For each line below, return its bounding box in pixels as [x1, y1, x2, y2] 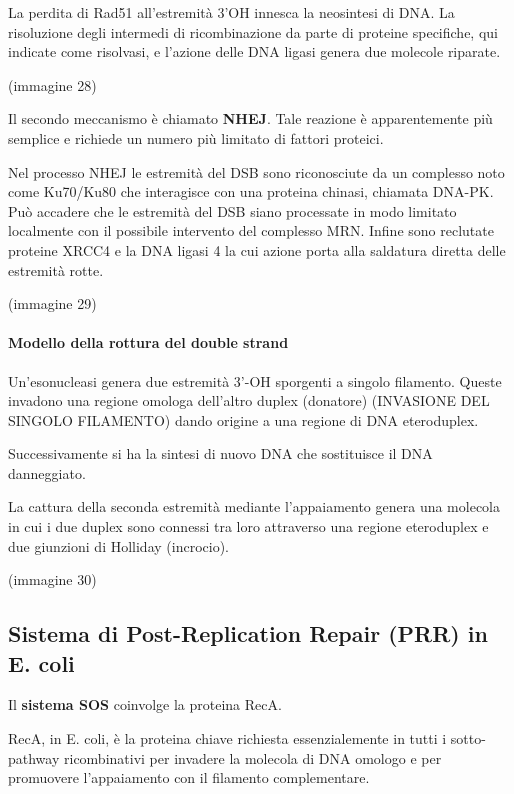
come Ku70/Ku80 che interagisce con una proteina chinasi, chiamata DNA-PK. [8, 181, 494, 202]
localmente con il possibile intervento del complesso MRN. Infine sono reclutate [8, 220, 494, 241]
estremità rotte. [8, 259, 104, 280]
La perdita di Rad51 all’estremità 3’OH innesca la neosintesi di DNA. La [8, 2, 455, 22]
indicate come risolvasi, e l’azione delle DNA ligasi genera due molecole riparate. [8, 41, 501, 62]
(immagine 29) [8, 293, 97, 314]
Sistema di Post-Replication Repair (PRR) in [8, 618, 488, 649]
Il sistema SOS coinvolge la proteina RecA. [8, 694, 282, 715]
